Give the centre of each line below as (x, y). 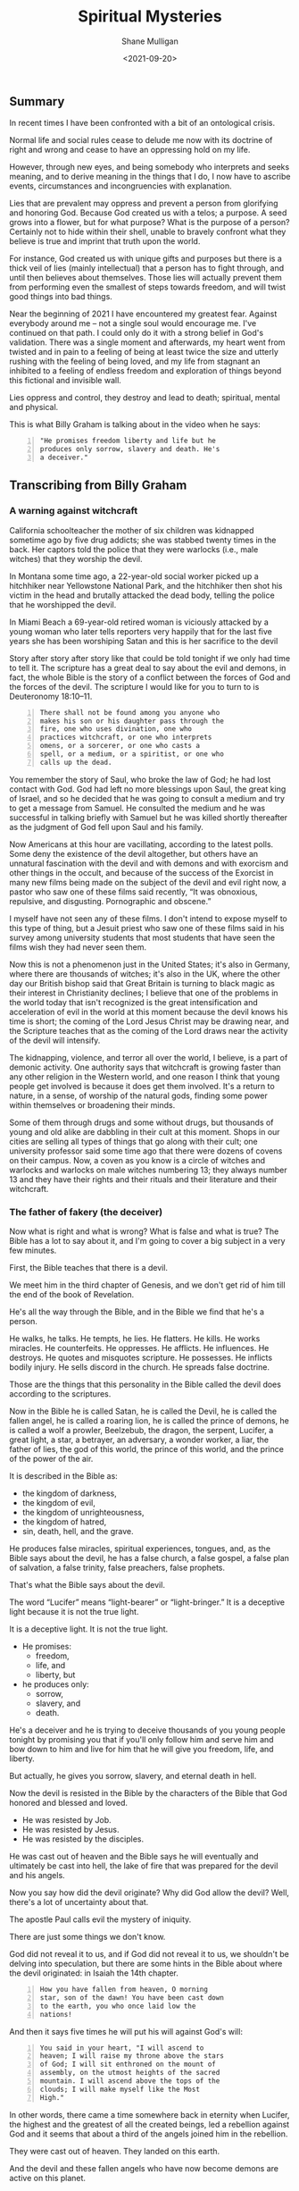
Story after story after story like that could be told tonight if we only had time (150, 658)
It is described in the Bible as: (63, 1476)
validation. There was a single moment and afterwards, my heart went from (147, 342)
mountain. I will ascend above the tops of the (130, 2081)
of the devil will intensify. (55, 1040)
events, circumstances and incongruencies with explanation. (120, 186)
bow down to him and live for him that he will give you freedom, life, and (141, 1750)
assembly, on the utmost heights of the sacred (130, 2073)
